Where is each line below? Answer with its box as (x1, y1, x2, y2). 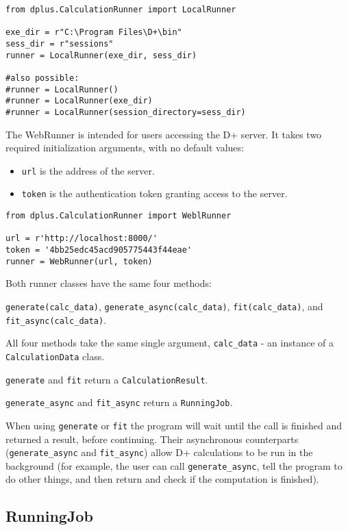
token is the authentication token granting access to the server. (21, 186, 288, 201)
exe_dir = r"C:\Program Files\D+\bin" (5, 27, 182, 38)
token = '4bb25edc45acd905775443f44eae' (5, 245, 192, 255)
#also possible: (5, 73, 79, 83)
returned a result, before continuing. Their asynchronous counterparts (5, 431, 299, 446)
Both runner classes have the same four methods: (5, 276, 212, 290)
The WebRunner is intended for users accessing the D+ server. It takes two (5, 127, 322, 141)
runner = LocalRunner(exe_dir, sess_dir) (5, 50, 197, 60)
